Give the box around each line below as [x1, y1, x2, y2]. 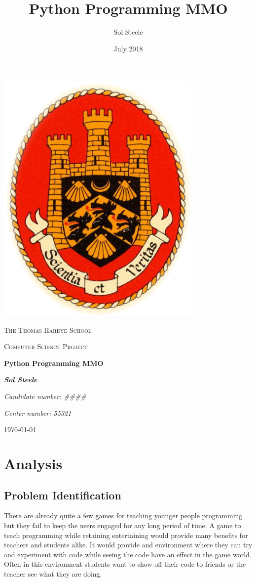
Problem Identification [4, 487, 121, 502]
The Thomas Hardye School [4, 324, 92, 335]
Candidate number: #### [4, 391, 86, 401]
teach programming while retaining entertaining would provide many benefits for [4, 530, 248, 540]
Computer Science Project [4, 341, 88, 352]
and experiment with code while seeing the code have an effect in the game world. [4, 549, 252, 559]
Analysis [4, 453, 63, 473]
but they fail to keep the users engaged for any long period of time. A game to [4, 520, 241, 530]
